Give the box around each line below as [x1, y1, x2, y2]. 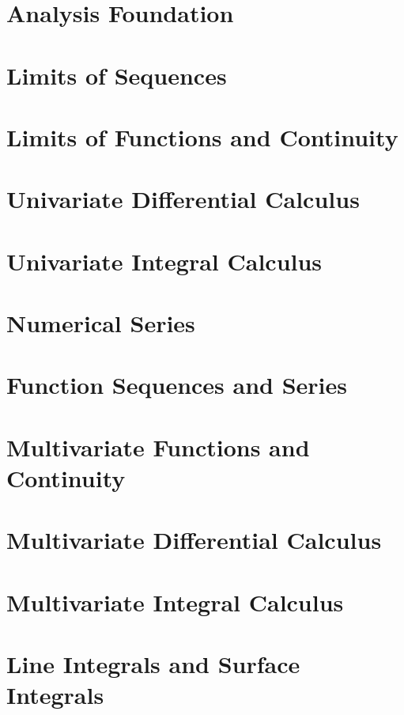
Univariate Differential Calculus [6, 183, 360, 215]
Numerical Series [6, 307, 195, 339]
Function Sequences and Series [6, 369, 348, 401]
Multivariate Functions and [6, 430, 310, 463]
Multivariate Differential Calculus [6, 524, 382, 556]
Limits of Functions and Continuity [6, 120, 398, 153]
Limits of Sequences [6, 59, 227, 91]
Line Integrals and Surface [6, 648, 300, 680]
